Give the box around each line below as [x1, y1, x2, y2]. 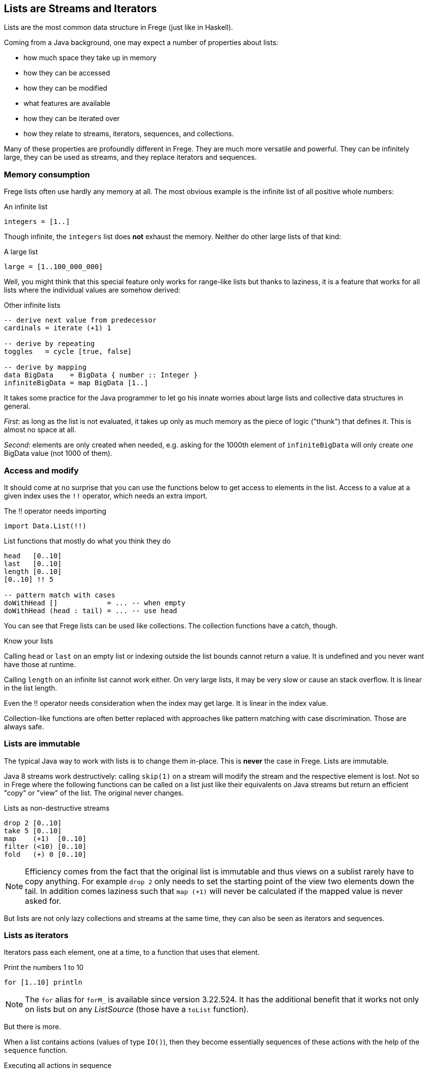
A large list [4, 248, 38, 256]
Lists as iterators [4, 930, 68, 941]
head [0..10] [4, 551, 62, 560]
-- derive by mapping [4, 363, 87, 372]
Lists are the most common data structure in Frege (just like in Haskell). [4, 23, 233, 32]
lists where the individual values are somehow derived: [4, 286, 180, 295]
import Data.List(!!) [4, 522, 87, 530]
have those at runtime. [4, 660, 76, 669]
